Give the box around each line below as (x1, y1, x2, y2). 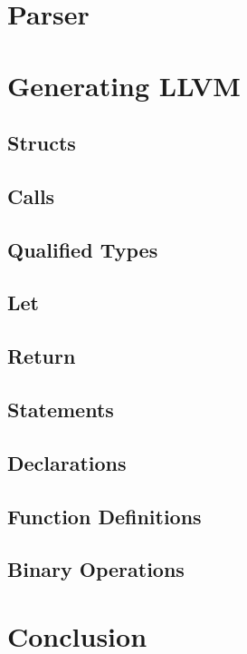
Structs (7, 129, 76, 157)
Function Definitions (7, 502, 202, 530)
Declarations (7, 448, 127, 476)
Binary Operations (7, 555, 185, 583)
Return (7, 342, 76, 370)
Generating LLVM (7, 66, 241, 103)
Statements (7, 395, 114, 424)
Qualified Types (7, 235, 158, 263)
